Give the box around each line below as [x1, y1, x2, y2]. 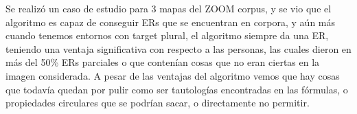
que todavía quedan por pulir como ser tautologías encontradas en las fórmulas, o [5, 82, 348, 96]
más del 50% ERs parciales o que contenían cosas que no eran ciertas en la [5, 55, 320, 69]
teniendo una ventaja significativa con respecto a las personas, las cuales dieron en [5, 41, 352, 56]
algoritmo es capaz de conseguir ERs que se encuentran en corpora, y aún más [5, 14, 336, 29]
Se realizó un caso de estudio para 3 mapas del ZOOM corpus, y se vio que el [5, 1, 332, 15]
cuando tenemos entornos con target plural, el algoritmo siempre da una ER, [5, 28, 329, 43]
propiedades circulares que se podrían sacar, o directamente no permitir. [5, 95, 310, 110]
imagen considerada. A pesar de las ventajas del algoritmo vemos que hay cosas [5, 68, 340, 82]
